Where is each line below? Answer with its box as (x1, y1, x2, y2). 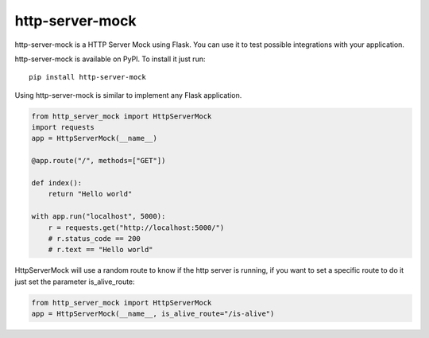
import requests (31, 123, 95, 132)
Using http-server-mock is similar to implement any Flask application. (14, 90, 242, 99)
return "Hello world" (48, 189, 133, 199)
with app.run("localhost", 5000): (31, 212, 166, 221)
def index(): (31, 179, 83, 188)
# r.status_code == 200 (48, 235, 141, 243)
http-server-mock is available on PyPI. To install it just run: (14, 54, 206, 64)
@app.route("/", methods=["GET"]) (31, 156, 166, 165)
